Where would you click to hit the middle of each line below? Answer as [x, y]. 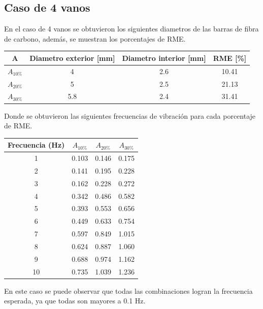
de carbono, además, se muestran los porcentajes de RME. [95, 38]
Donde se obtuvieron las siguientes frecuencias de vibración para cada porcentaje [130, 115]
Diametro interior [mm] [164, 58]
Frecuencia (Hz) [36, 145]
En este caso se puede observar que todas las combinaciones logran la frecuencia [128, 290]
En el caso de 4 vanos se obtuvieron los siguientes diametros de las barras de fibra [131, 29]
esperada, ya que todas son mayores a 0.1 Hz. [75, 301]
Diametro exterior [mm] [72, 58]
